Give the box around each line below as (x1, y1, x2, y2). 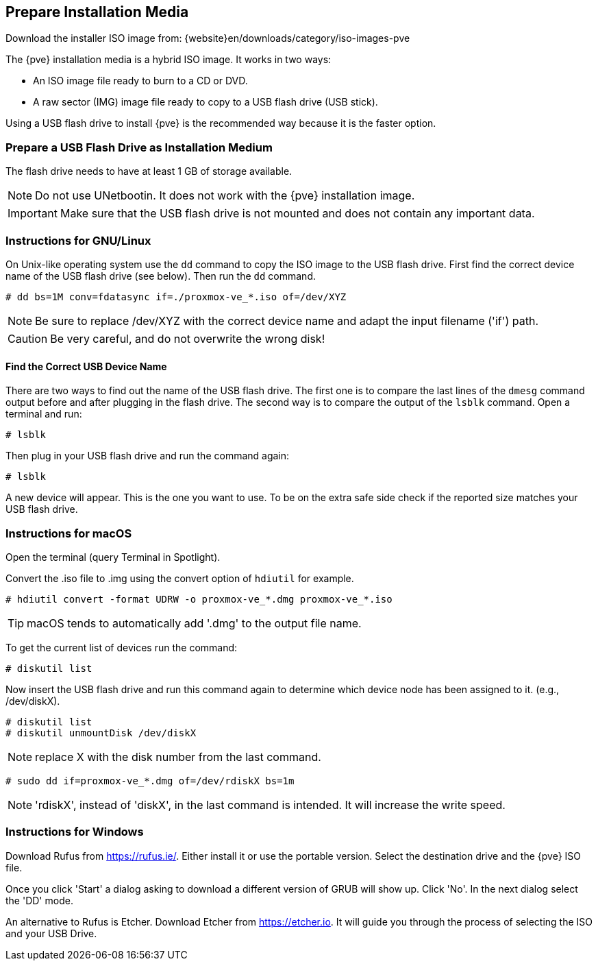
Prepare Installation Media (5, 3, 189, 21)
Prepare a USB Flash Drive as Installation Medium (5, 140, 273, 154)
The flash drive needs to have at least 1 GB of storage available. (5, 165, 292, 178)
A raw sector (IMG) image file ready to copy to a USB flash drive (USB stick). (33, 96, 378, 108)
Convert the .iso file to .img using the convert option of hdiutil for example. (5, 572, 354, 584)
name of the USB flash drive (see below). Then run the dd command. (5, 269, 316, 282)
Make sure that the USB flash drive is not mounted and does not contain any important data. (60, 206, 535, 221)
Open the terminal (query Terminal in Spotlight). (5, 551, 221, 563)
